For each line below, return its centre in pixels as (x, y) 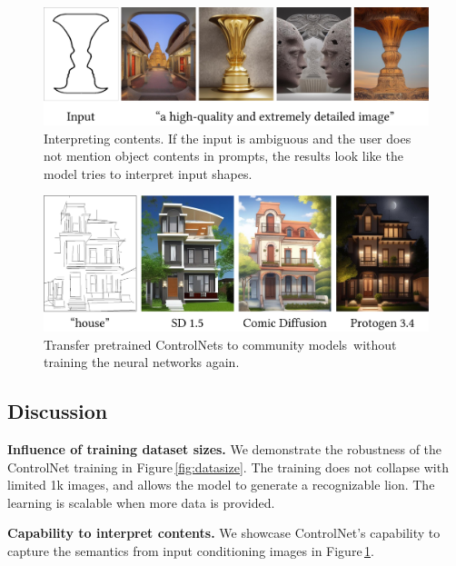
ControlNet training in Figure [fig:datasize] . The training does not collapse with (228, 467)
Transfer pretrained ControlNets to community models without (220, 344)
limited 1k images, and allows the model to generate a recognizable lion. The (221, 485)
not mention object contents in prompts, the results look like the (223, 156)
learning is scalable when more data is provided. (141, 502)
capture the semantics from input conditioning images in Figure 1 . (191, 550)
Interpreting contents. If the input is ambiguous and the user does (228, 138)
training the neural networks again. (142, 362)
